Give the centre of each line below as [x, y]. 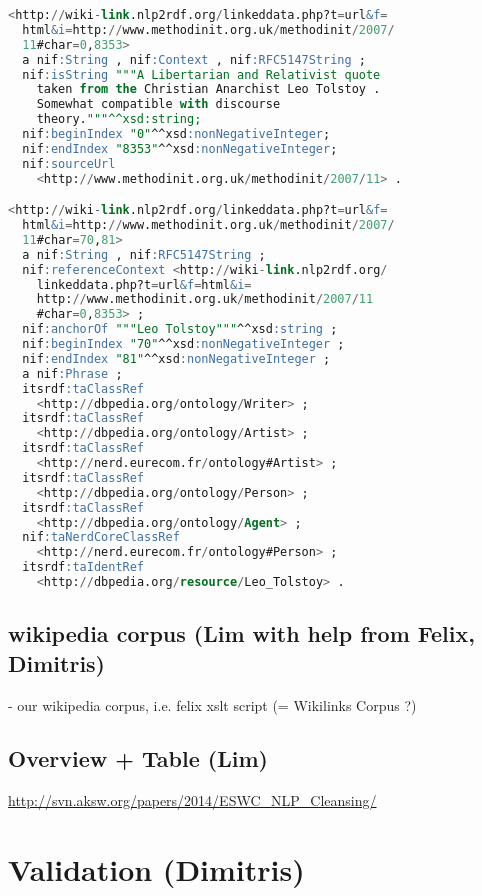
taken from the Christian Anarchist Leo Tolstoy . [208, 89]
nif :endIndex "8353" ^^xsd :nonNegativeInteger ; [180, 148]
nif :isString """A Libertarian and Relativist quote [201, 74]
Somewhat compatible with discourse [158, 104]
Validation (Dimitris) [156, 869]
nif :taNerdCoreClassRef [101, 537]
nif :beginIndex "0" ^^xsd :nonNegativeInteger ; [176, 134]
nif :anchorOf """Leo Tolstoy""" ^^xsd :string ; [180, 329]
